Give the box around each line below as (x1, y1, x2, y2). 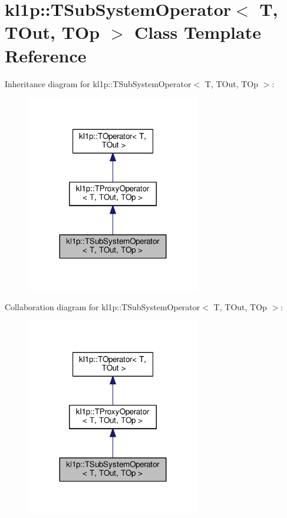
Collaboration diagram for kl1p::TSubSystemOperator (5, 300, 200, 313)
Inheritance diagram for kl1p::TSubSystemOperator (5, 77, 192, 89)
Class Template (134, 20, 261, 44)
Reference (5, 43, 87, 67)
